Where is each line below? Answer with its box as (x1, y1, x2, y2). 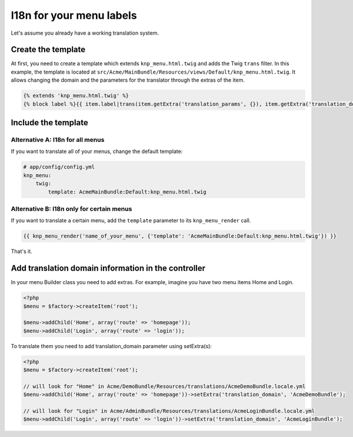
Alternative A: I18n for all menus (11, 135, 105, 144)
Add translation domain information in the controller (11, 263, 206, 273)
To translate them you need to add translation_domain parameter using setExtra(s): (11, 342, 212, 349)
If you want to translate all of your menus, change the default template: (11, 148, 183, 155)
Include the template (11, 118, 88, 128)
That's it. (11, 248, 32, 255)
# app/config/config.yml (23, 164, 95, 171)
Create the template (11, 45, 86, 55)
